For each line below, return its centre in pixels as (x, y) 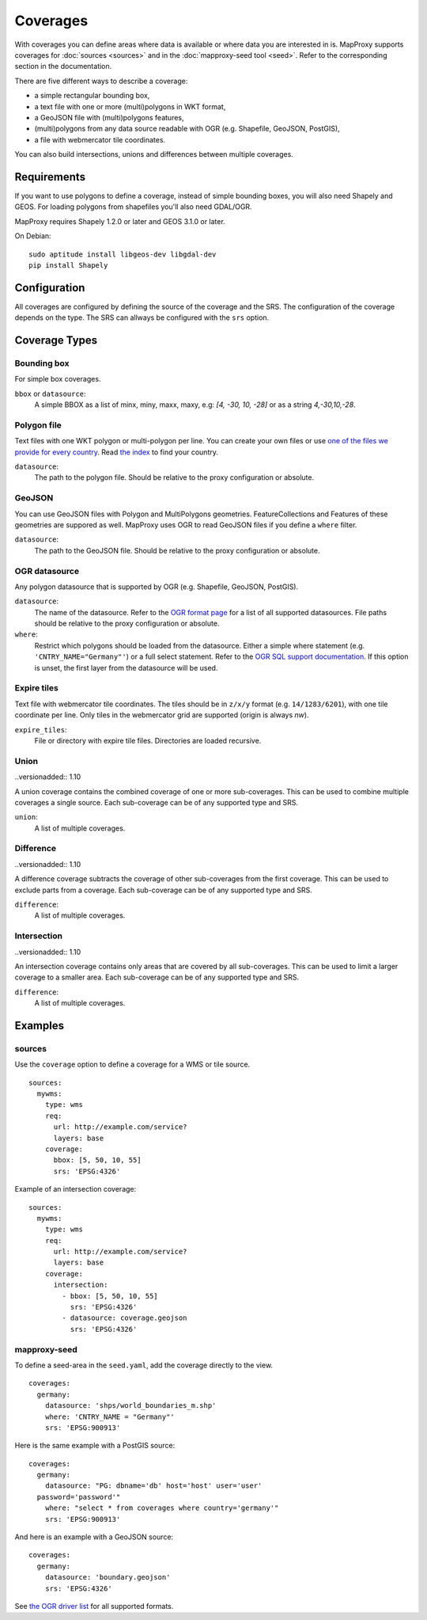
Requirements (50, 177)
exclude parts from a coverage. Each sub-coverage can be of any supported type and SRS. (163, 890)
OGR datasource (47, 571)
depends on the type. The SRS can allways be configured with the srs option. (142, 318)
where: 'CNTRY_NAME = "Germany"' (110, 1417)
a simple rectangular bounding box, (92, 96)
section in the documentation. (63, 67)
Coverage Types (56, 340)
